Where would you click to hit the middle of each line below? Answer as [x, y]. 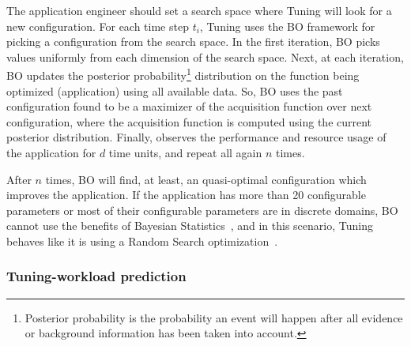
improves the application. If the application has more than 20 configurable [186, 195]
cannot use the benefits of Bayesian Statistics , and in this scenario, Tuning [190, 226]
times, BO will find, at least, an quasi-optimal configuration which [206, 179]
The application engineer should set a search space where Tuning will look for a [199, 10]
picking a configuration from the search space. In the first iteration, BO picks [193, 41]
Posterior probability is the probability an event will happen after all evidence [214, 317]
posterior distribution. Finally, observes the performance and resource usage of [196, 137]
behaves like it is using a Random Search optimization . [142, 241]
